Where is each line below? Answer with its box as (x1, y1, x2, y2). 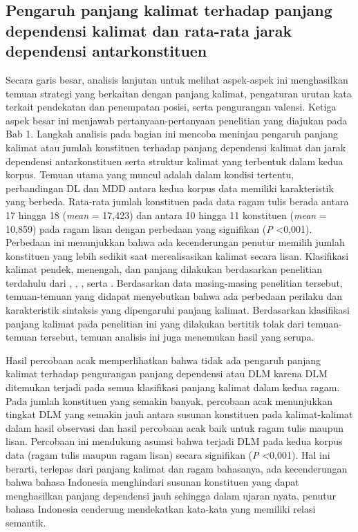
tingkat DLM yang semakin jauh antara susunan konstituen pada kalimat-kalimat (6, 407, 353, 421)
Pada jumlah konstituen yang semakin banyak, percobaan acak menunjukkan (6, 393, 332, 408)
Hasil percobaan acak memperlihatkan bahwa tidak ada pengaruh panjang (6, 352, 321, 367)
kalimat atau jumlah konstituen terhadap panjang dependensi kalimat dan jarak (6, 140, 346, 154)
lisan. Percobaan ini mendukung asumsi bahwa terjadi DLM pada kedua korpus (6, 434, 343, 448)
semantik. (6, 515, 46, 529)
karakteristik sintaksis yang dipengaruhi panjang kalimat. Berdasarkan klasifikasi (6, 303, 350, 317)
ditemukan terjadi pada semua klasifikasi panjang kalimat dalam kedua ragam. (6, 380, 340, 395)
